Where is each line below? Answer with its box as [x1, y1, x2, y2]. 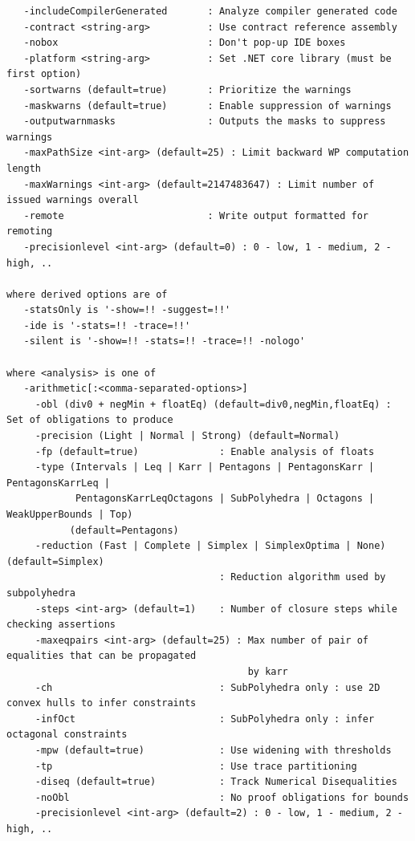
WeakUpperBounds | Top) [6, 509, 133, 520]
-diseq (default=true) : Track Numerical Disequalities [35, 776, 397, 788]
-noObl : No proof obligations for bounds [35, 791, 409, 803]
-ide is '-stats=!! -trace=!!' [23, 319, 191, 331]
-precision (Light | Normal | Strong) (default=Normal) [35, 430, 340, 442]
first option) [6, 68, 82, 80]
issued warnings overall [6, 194, 139, 206]
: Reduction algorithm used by [218, 571, 386, 583]
